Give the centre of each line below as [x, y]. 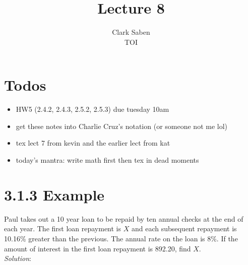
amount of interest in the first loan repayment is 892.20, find [98, 248]
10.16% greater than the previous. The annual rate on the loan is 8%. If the [121, 238]
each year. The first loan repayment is [63, 228]
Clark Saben [131, 32]
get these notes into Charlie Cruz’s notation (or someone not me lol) [122, 126]
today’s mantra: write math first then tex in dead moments [107, 160]
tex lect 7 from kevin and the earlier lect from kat [93, 143]
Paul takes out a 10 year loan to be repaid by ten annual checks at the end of [124, 218]
